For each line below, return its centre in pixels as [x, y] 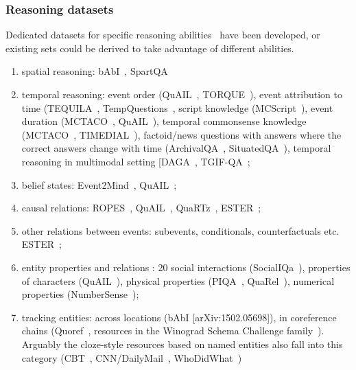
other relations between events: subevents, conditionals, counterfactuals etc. [180, 230]
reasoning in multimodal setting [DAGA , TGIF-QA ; [136, 161]
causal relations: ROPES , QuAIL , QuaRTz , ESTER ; [141, 208]
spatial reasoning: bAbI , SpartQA [95, 71]
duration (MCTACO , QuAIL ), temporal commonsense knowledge [164, 121]
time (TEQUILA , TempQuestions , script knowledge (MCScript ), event [177, 107]
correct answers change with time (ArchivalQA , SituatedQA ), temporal [176, 148]
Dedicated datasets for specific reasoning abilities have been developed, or [163, 35]
